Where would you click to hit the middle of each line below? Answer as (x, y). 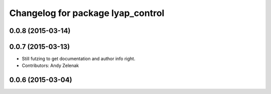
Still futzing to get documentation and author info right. (79, 59)
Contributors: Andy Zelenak (50, 65)
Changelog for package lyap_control (87, 13)
